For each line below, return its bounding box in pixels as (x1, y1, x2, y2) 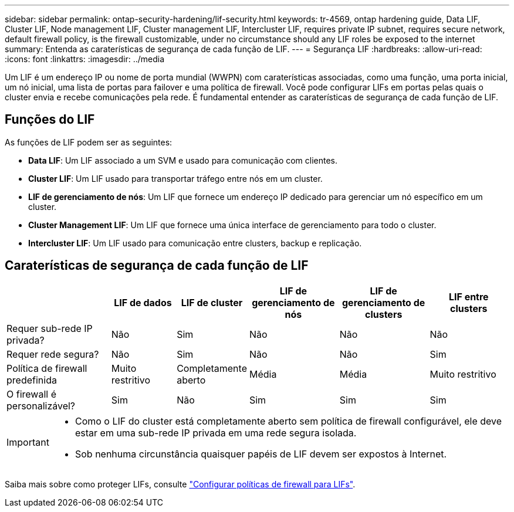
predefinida (6, 374, 57, 386)
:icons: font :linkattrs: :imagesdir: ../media (5, 54, 165, 64)
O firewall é (6, 388, 56, 400)
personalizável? (6, 399, 76, 412)
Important (6, 436, 49, 448)
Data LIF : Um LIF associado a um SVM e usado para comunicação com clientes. (28, 155, 338, 165)
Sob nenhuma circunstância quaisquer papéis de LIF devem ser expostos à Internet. (75, 447, 447, 460)
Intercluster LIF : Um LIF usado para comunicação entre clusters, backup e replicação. (28, 238, 362, 248)
